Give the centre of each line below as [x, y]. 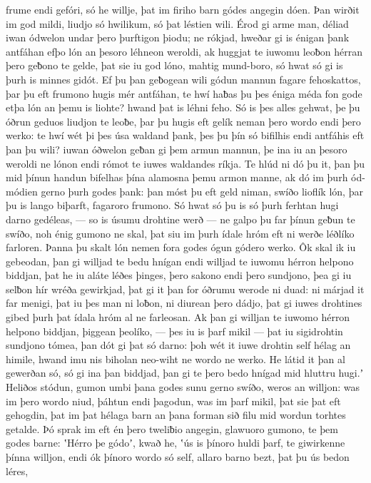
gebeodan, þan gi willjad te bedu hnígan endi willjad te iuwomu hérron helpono [180, 261]
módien [22, 191]
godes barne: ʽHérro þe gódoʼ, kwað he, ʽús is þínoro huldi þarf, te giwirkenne [176, 443]
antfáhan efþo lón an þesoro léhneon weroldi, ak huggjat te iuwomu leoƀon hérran [184, 51]
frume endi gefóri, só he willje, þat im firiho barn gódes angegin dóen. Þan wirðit [183, 9]
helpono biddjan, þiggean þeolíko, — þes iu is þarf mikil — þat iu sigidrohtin [174, 331]
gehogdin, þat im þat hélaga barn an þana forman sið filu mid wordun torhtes [176, 415]
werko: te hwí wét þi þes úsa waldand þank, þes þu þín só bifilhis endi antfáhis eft [185, 135]
